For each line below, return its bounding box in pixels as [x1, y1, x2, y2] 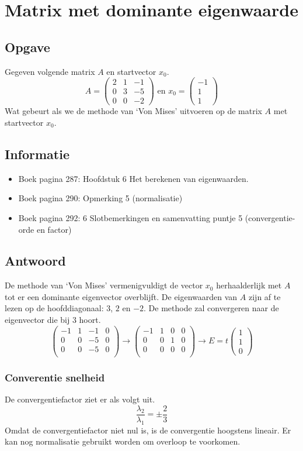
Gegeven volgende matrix [5, 65, 95, 77]
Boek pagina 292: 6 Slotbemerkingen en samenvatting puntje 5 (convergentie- [18, 211, 295, 223]
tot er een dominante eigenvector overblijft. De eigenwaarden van [5, 290, 238, 302]
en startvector [106, 65, 156, 77]
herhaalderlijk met [216, 279, 282, 291]
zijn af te [248, 290, 281, 302]
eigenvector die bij [5, 314, 70, 326]
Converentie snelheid [5, 370, 105, 384]
